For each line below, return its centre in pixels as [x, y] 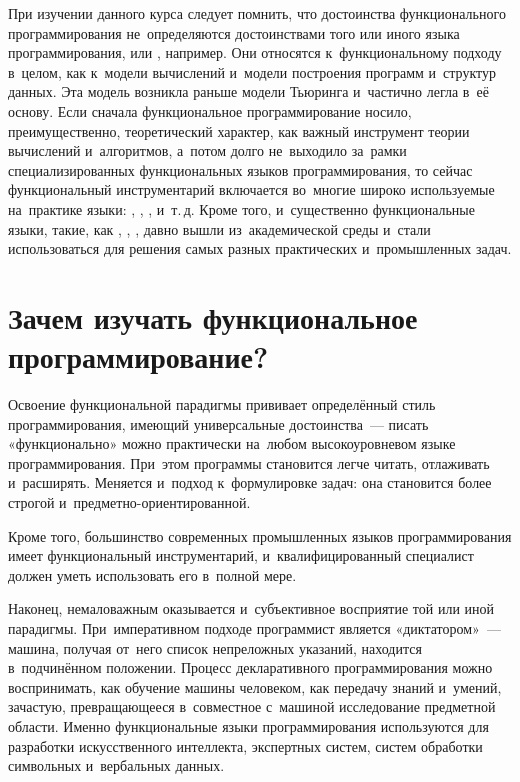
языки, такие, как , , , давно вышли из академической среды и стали [219, 228]
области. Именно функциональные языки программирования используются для [248, 725]
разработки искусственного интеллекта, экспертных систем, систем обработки [245, 745]
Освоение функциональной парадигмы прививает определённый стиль [222, 404]
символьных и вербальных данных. [116, 765]
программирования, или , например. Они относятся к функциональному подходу [255, 52]
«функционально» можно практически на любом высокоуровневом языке [232, 443]
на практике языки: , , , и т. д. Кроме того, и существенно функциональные [241, 208]
